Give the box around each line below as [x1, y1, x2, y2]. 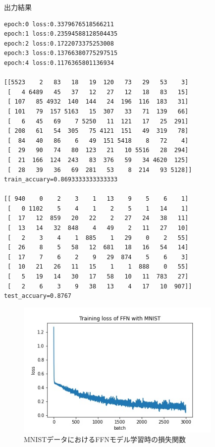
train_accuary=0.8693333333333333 [4, 176, 118, 183]
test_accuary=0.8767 [4, 292, 72, 300]
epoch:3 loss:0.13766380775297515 [4, 50, 118, 57]
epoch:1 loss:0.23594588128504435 [4, 30, 118, 38]
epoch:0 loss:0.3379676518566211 [4, 20, 114, 28]
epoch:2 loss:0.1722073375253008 [4, 40, 114, 47]
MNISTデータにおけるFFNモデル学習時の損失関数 [24, 434, 186, 445]
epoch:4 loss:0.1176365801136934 [4, 59, 114, 66]
